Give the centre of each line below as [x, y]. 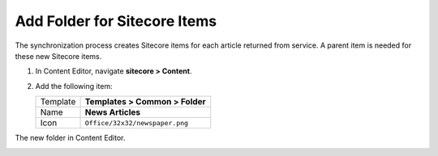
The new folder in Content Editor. [70, 138]
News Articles [113, 112]
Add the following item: [74, 86]
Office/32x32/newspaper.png [137, 122]
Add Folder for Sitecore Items [116, 21]
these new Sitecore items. [58, 56]
